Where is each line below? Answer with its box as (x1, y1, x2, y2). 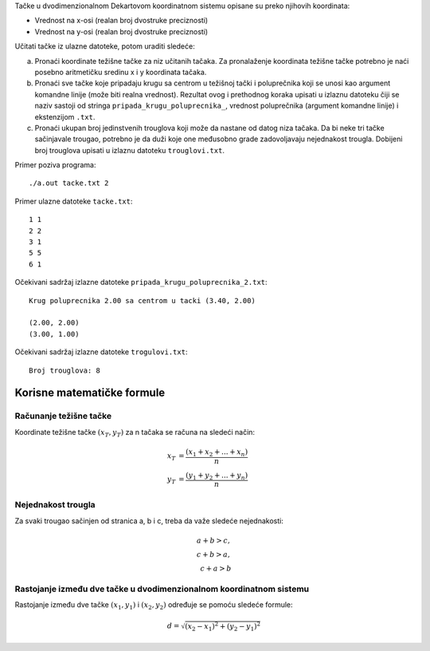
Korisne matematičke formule (14, 386, 166, 400)
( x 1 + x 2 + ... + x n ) (186, 447, 248, 458)
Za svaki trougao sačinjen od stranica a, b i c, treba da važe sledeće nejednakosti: (14, 515, 284, 526)
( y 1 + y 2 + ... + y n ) (186, 471, 248, 482)
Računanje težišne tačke (14, 411, 111, 422)
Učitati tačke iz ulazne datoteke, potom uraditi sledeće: (14, 41, 195, 51)
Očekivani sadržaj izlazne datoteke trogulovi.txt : (14, 347, 188, 357)
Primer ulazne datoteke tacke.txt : (14, 196, 133, 206)
